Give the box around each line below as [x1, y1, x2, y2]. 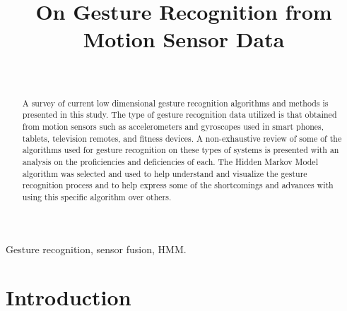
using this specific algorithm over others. [22, 190, 172, 202]
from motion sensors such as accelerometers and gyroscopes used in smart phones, [22, 121, 324, 133]
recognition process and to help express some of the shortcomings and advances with [22, 179, 334, 191]
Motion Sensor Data [83, 25, 285, 54]
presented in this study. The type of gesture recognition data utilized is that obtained [22, 109, 337, 121]
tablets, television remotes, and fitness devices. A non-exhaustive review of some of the [22, 132, 342, 144]
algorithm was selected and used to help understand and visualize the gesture [22, 167, 307, 179]
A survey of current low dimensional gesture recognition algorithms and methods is [22, 97, 329, 109]
